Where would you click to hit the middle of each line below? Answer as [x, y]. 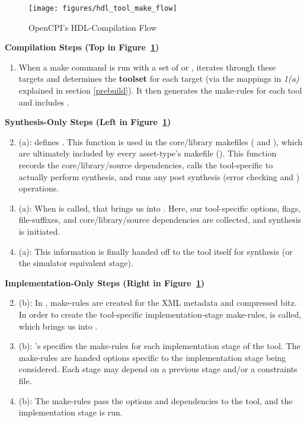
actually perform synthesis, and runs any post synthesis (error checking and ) [159, 176]
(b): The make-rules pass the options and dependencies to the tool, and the [156, 400]
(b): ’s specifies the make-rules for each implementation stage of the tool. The [159, 346]
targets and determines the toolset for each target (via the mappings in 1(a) [159, 79]
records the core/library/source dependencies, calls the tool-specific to [146, 165]
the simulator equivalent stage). [76, 263]
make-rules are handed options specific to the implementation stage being [152, 357]
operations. [39, 188]
